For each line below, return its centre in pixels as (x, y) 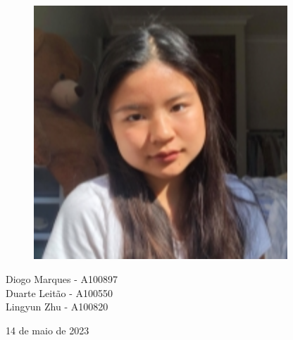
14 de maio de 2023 (48, 330)
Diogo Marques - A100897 (62, 278)
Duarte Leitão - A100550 (60, 292)
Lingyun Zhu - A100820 (57, 307)
